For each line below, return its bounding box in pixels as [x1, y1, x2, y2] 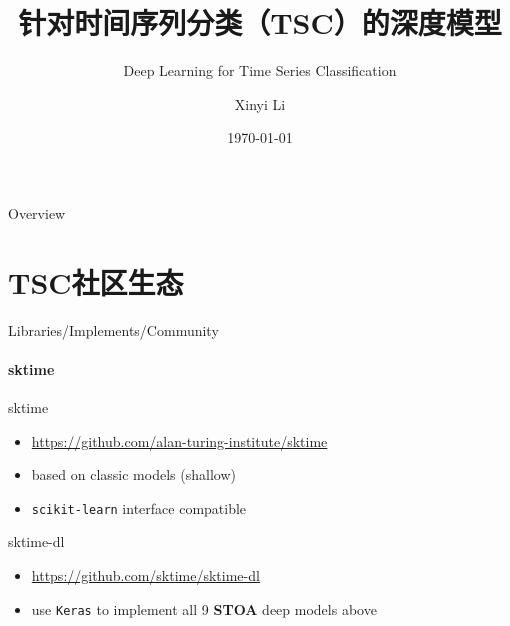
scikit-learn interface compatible [31, 497, 247, 518]
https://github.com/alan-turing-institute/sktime [31, 430, 328, 451]
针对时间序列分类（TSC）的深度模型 [18, 2, 502, 43]
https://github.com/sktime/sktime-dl [31, 565, 260, 586]
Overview [8, 202, 66, 223]
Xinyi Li [234, 93, 286, 114]
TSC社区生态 [8, 261, 184, 302]
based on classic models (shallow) [31, 464, 236, 485]
